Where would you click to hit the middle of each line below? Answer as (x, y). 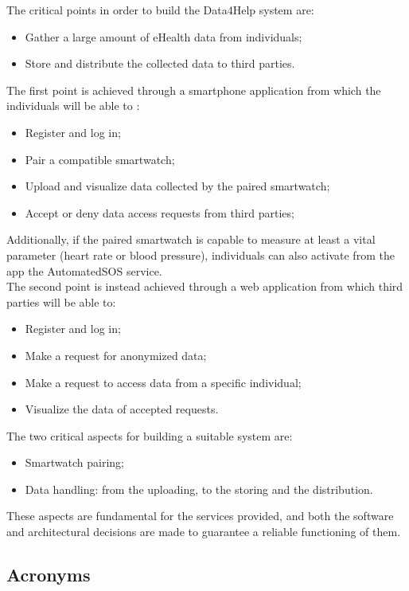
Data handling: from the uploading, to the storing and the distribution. (199, 489)
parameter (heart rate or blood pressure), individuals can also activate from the (201, 254)
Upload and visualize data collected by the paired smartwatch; (177, 186)
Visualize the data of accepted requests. (122, 409)
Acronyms (49, 575)
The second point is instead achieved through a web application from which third (205, 286)
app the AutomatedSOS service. (84, 270)
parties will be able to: (61, 301)
